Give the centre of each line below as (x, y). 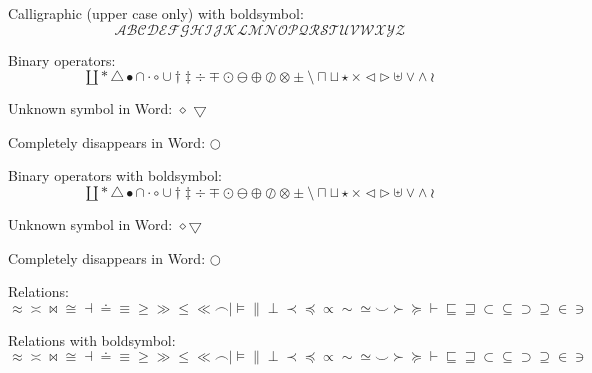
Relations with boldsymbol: (92, 339)
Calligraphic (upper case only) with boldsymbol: (156, 13)
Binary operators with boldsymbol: (115, 175)
